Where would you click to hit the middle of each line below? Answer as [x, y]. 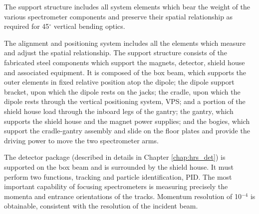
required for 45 [27, 26]
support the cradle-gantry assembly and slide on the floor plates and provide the [127, 131]
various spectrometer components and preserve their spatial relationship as [119, 16]
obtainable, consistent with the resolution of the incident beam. [101, 206]
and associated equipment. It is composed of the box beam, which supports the [125, 72]
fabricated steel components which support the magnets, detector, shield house [125, 62]
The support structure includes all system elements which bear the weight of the [127, 6]
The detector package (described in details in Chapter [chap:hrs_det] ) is [115, 157]
